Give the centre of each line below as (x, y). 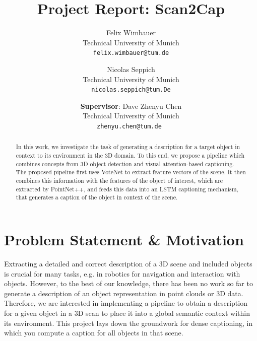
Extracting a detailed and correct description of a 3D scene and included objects (128, 263)
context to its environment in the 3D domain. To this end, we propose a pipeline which (130, 155)
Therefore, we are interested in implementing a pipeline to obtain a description (126, 303)
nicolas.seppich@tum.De (131, 90)
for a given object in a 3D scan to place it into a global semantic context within (127, 313)
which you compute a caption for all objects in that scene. (94, 333)
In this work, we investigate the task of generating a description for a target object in (128, 147)
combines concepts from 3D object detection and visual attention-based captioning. (125, 163)
